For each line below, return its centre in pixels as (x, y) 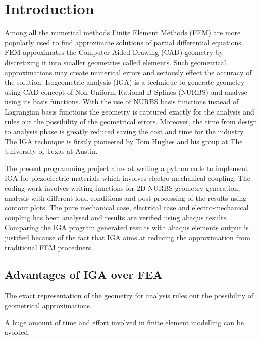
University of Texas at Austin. (51, 151)
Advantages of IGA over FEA (84, 274)
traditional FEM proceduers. (49, 247)
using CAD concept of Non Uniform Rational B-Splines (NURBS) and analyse (126, 92)
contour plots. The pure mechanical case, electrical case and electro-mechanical (127, 208)
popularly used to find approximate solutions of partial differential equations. (124, 42)
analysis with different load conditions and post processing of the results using (126, 197)
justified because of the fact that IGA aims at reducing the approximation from (127, 237)
